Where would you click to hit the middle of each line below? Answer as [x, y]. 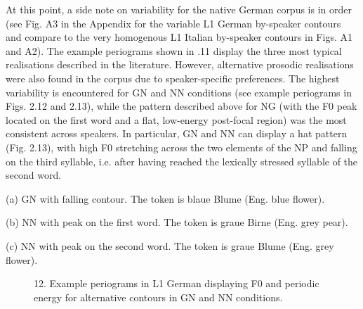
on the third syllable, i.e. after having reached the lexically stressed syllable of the [182, 161]
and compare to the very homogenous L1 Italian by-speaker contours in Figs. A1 [179, 37]
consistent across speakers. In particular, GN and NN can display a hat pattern [177, 133]
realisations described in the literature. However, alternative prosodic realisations [180, 64]
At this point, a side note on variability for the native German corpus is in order [179, 9]
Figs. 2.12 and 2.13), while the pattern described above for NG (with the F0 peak [181, 106]
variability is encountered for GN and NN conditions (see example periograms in [179, 92]
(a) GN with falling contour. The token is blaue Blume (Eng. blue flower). [165, 198]
